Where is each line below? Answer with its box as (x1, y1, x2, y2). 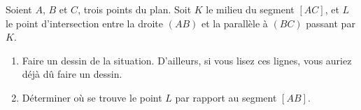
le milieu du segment (206, 2, 295, 16)
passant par (306, 15, 355, 30)
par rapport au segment (175, 90, 277, 104)
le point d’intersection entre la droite (6, 15, 163, 30)
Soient (6, 2, 32, 16)
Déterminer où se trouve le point (22, 90, 162, 104)
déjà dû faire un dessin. (22, 67, 122, 81)
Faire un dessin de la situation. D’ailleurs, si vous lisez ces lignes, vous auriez (22, 53, 352, 67)
